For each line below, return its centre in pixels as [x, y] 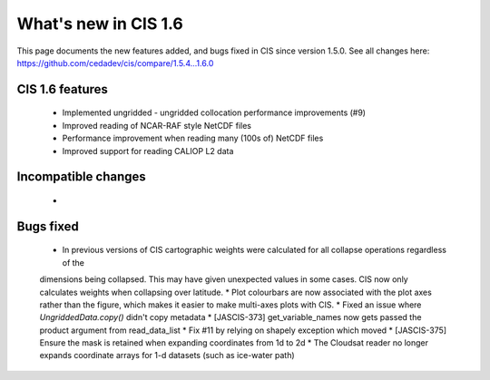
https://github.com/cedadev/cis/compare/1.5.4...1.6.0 [115, 63]
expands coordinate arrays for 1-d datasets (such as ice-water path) [167, 356]
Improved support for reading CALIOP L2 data [148, 151]
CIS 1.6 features [63, 89]
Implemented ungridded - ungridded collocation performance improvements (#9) [214, 112]
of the [73, 262]
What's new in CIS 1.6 [100, 24]
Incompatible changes [82, 177]
